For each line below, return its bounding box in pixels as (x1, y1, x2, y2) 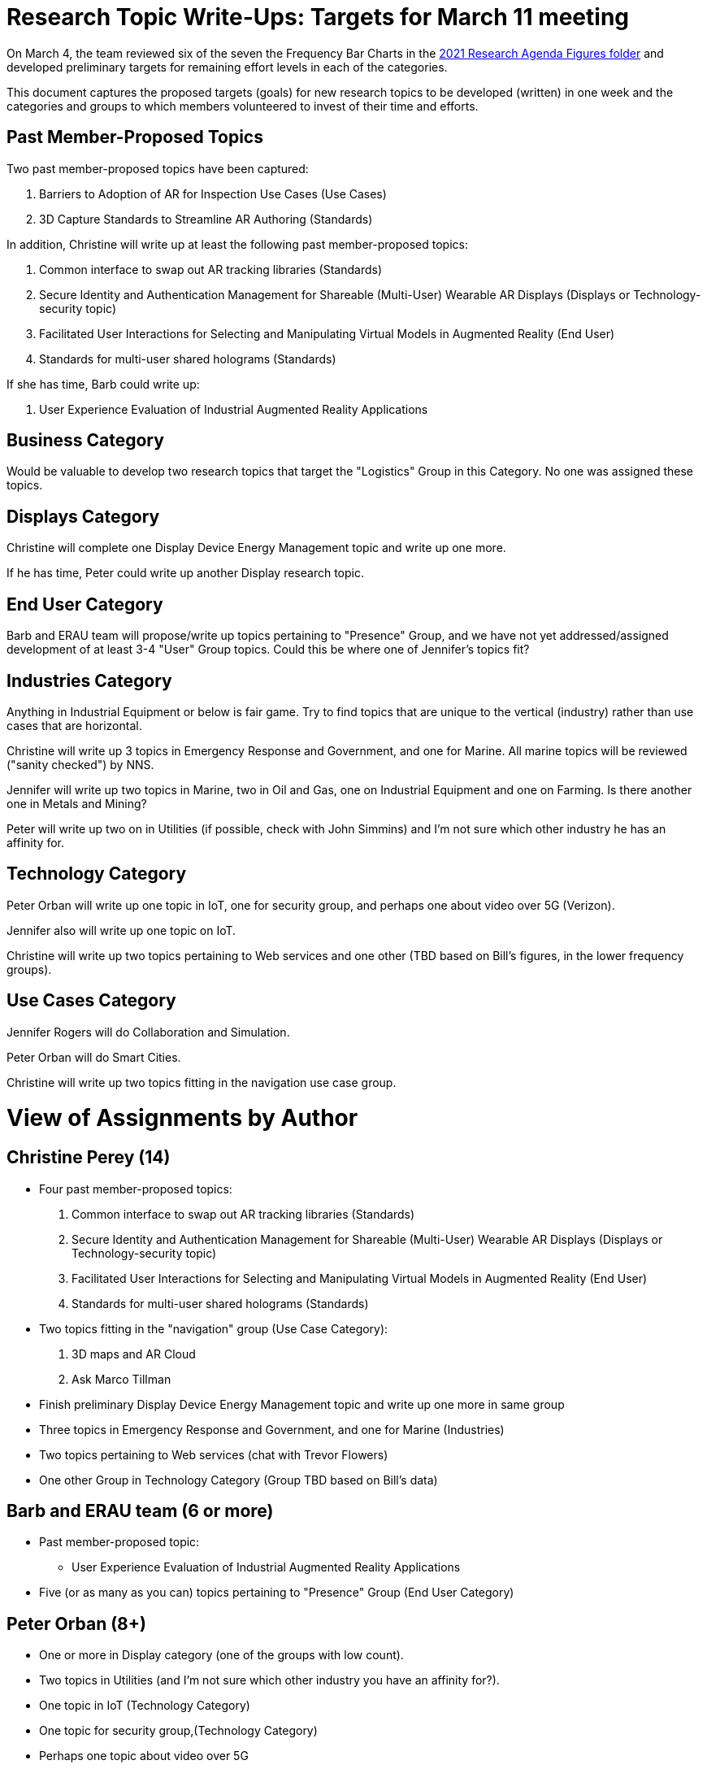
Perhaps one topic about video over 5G (39, 1749, 249, 1763)
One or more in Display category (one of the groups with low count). (39, 1648, 404, 1663)
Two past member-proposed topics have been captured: (7, 161, 309, 176)
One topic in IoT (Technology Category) (39, 1698, 250, 1713)
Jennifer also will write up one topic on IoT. (7, 923, 236, 937)
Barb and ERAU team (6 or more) (7, 1501, 274, 1521)
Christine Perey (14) (7, 1147, 171, 1168)
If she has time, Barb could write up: (7, 376, 200, 391)
